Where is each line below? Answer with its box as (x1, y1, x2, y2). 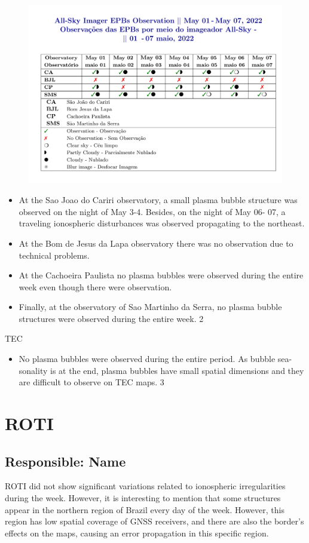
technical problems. (19, 249, 90, 261)
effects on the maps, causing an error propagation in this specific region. (5, 526, 269, 539)
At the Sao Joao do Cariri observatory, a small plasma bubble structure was (19, 194, 298, 206)
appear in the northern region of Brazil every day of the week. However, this (5, 503, 284, 516)
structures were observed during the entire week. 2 (19, 312, 204, 324)
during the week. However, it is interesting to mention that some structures (5, 492, 281, 504)
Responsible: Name (5, 452, 126, 470)
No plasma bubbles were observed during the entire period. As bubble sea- (19, 352, 292, 365)
